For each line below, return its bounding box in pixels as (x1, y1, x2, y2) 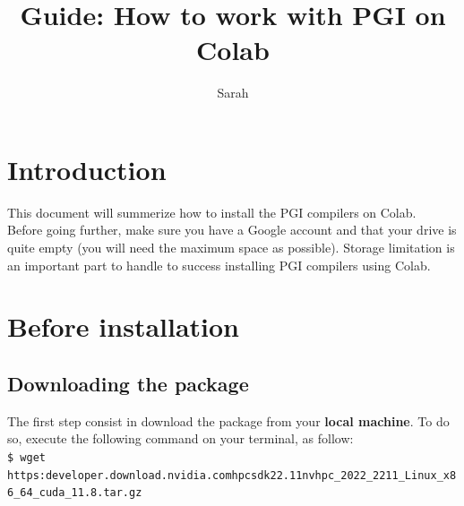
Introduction (7, 150, 167, 187)
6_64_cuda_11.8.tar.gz (7, 486, 142, 500)
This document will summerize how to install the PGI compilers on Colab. (7, 202, 417, 221)
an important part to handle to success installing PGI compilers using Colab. (7, 255, 431, 274)
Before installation (7, 308, 240, 345)
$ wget (7, 450, 46, 464)
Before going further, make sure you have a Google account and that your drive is (7, 220, 457, 239)
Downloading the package (7, 369, 249, 397)
